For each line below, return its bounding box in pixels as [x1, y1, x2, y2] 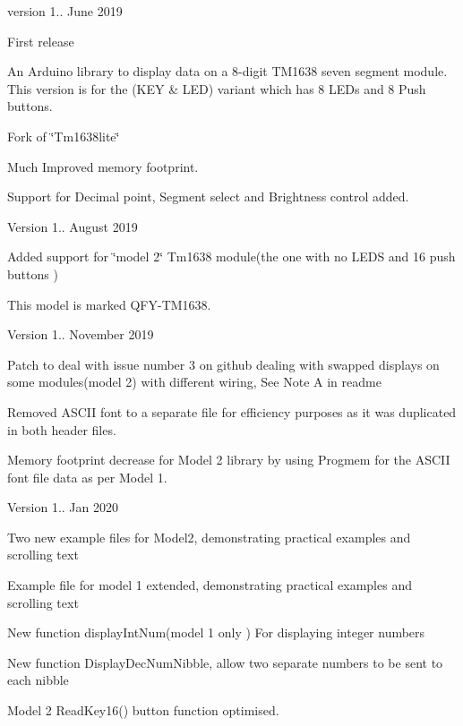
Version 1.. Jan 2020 [7, 498, 118, 517]
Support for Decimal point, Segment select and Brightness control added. [7, 187, 409, 206]
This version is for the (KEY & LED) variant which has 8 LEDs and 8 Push [7, 79, 426, 98]
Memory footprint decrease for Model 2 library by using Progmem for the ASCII [7, 450, 450, 469]
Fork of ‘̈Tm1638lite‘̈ [7, 126, 120, 145]
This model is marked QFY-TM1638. [7, 295, 211, 313]
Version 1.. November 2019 [7, 325, 154, 344]
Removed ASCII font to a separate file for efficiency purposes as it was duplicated [7, 402, 457, 421]
